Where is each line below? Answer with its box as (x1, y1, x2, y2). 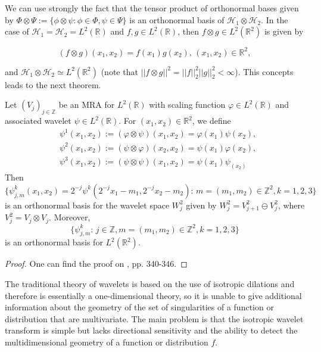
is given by (264, 25, 304, 38)
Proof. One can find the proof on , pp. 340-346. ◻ (5, 257, 188, 270)
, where (278, 198, 305, 211)
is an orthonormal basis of (129, 13, 225, 26)
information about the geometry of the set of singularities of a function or (5, 301, 274, 313)
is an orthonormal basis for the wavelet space (5, 198, 170, 211)
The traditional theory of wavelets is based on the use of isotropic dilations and (5, 278, 295, 290)
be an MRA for (58, 98, 115, 111)
